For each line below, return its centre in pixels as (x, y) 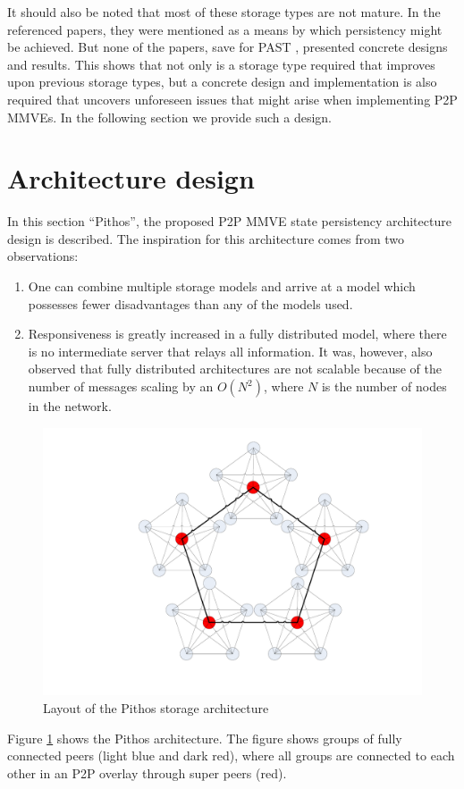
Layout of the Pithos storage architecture (156, 708)
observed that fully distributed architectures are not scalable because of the (235, 369)
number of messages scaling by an (121, 386)
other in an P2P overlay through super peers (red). (147, 772)
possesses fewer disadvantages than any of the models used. (190, 303)
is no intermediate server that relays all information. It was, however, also (230, 351)
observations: (43, 256)
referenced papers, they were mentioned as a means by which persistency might (225, 29)
